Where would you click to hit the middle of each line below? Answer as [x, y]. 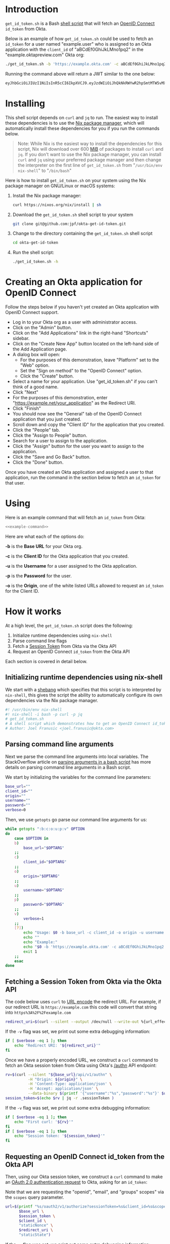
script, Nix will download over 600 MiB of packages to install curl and [90, 149]
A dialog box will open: [36, 355]
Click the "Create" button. [47, 376]
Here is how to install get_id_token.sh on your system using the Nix [76, 180]
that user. [15, 483]
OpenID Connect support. [32, 313]
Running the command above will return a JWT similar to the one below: [80, 74]
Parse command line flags [40, 641]
